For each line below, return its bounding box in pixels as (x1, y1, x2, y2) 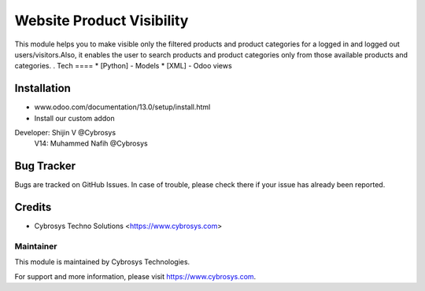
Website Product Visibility (14, 12, 189, 29)
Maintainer (14, 241, 57, 252)
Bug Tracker (14, 160, 76, 173)
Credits (14, 201, 52, 214)
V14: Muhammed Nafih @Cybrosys (34, 138, 149, 149)
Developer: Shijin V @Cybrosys (14, 128, 116, 138)
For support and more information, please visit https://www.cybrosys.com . (14, 271, 257, 281)
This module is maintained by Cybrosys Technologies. (14, 257, 190, 267)
